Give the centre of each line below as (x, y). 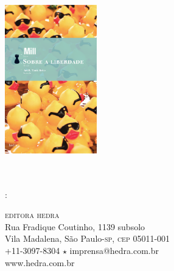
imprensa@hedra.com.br (114, 250)
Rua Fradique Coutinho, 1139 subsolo (75, 226)
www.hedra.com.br (40, 262)
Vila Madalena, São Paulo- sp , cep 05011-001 (88, 238)
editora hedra (32, 215)
